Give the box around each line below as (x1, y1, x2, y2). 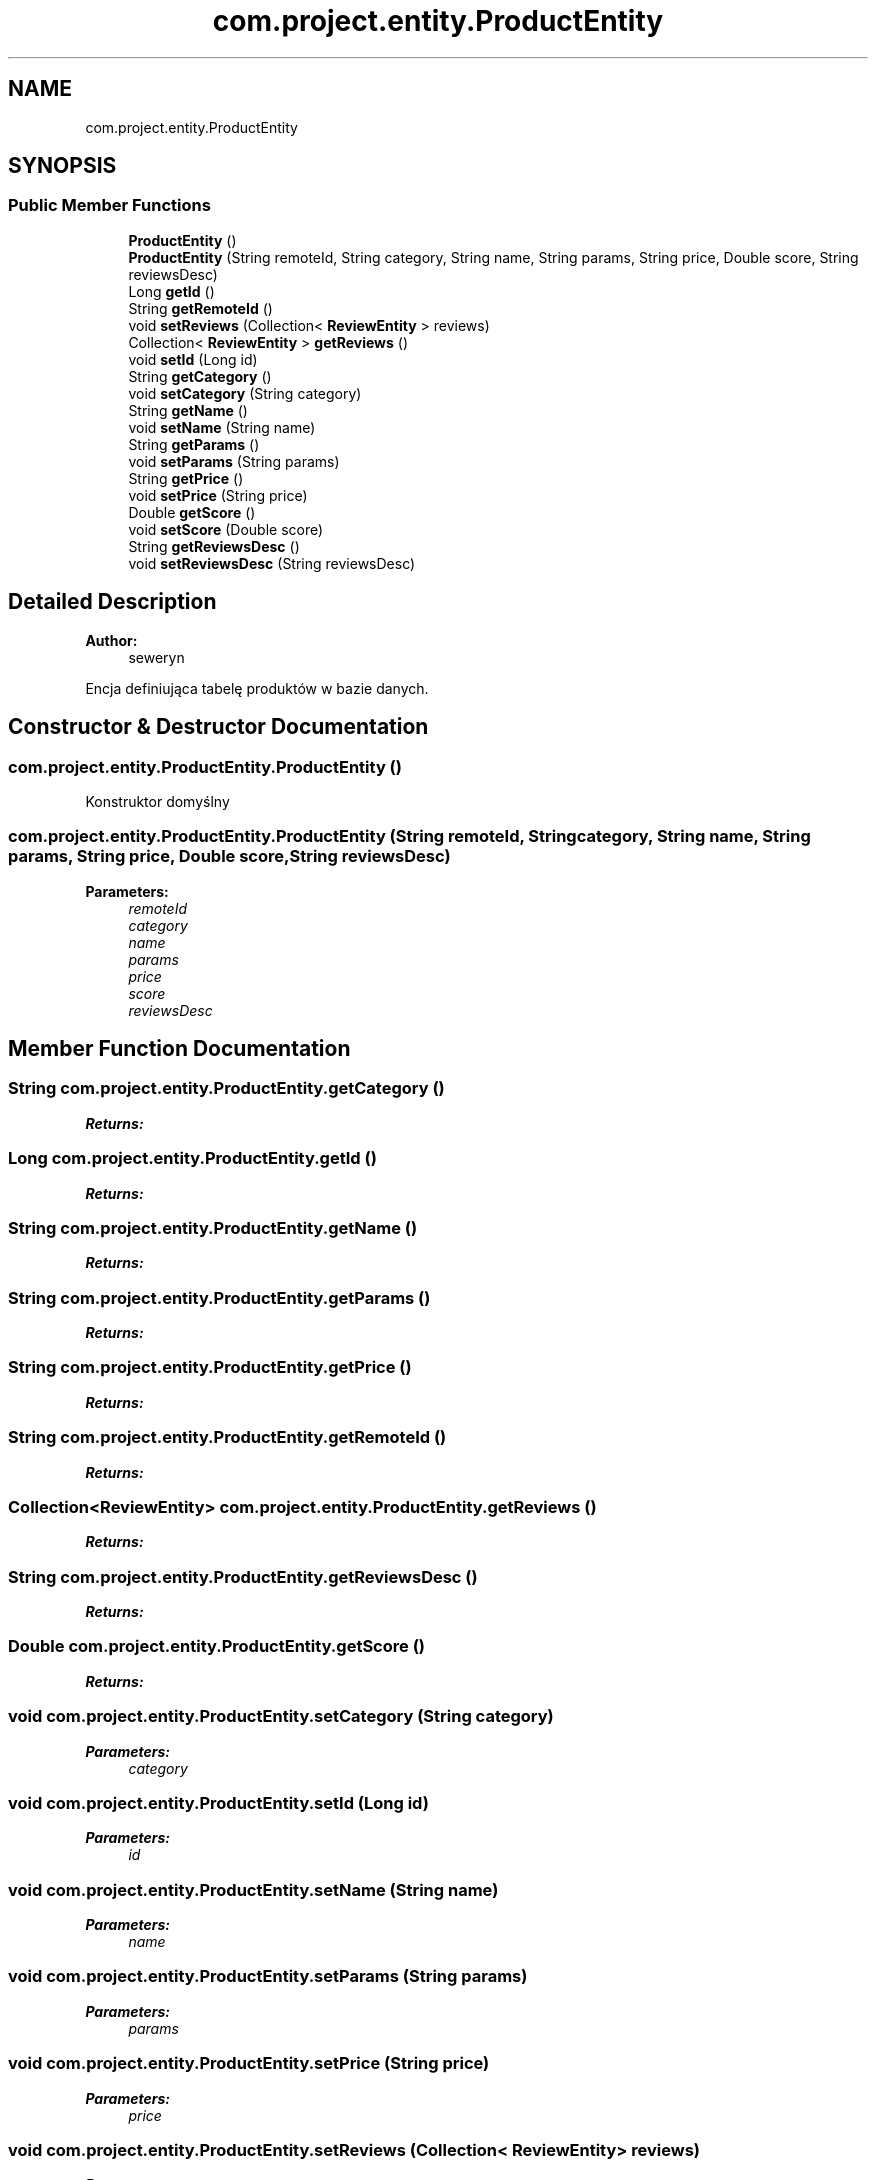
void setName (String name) (128, 418, 316, 436)
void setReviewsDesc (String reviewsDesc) (128, 554, 416, 572)
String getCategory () (128, 367, 272, 385)
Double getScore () (128, 503, 256, 521)
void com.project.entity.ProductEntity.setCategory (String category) (8, 1706, 554, 1727)
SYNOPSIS (8, 153, 117, 179)
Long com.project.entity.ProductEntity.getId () (8, 1148, 377, 1169)
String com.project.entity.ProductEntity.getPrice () (8, 1357, 412, 1378)
